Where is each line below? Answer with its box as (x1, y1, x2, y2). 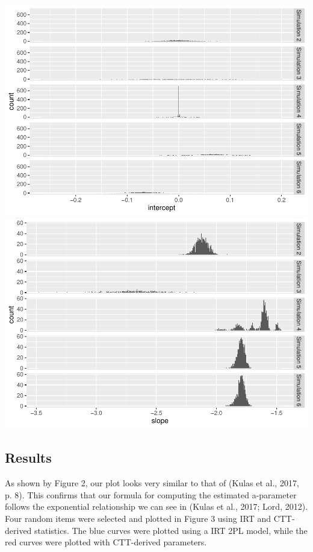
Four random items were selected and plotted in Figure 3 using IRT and (5, 512, 271, 525)
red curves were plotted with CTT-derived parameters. (5, 536, 207, 548)
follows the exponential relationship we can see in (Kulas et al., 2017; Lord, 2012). (5, 500, 308, 513)
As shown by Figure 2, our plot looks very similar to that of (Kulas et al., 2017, (5, 477, 299, 489)
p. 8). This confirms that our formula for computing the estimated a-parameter (5, 488, 297, 501)
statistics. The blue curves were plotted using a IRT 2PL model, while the (34, 524, 308, 536)
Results (5, 448, 52, 467)
